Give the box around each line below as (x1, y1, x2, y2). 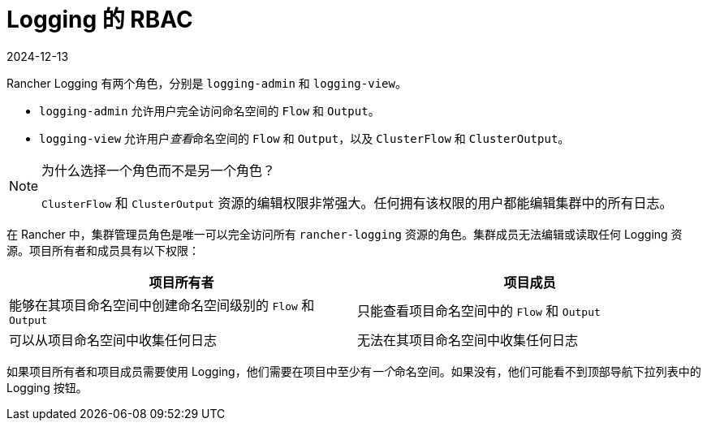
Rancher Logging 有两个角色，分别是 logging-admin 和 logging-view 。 (6, 75, 407, 90)
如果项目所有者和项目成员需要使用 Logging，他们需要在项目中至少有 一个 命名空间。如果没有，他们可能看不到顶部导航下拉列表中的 (6, 364, 701, 378)
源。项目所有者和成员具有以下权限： (6, 243, 200, 257)
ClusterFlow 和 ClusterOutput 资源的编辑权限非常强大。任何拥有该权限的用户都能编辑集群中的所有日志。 (41, 194, 673, 211)
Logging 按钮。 (6, 380, 88, 395)
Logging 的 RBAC (6, 6, 193, 33)
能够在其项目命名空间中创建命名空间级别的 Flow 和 (9, 296, 315, 313)
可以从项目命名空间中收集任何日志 (9, 331, 218, 348)
